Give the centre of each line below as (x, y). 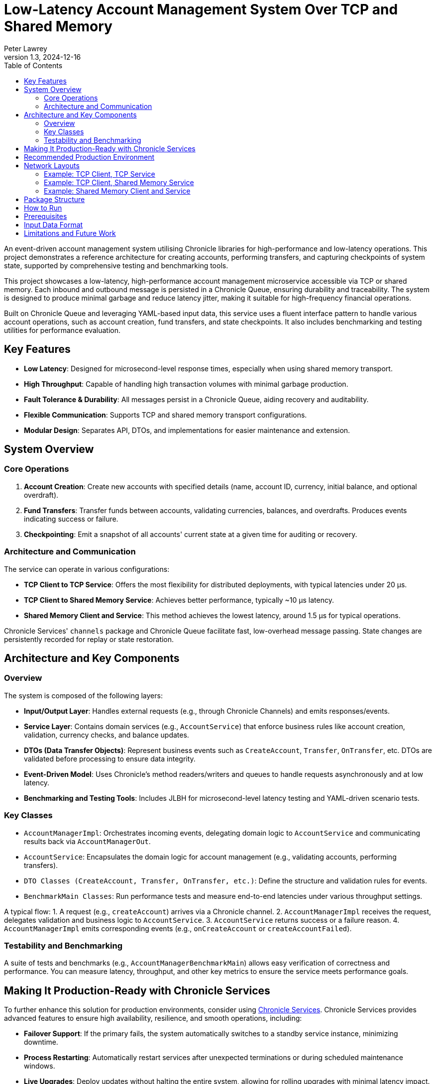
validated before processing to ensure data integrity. (110, 759)
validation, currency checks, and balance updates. (107, 735)
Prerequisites (46, 216)
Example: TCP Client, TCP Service (100, 174)
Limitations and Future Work (70, 233)
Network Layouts (52, 165)
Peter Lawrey (26, 48)
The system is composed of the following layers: (83, 695)
